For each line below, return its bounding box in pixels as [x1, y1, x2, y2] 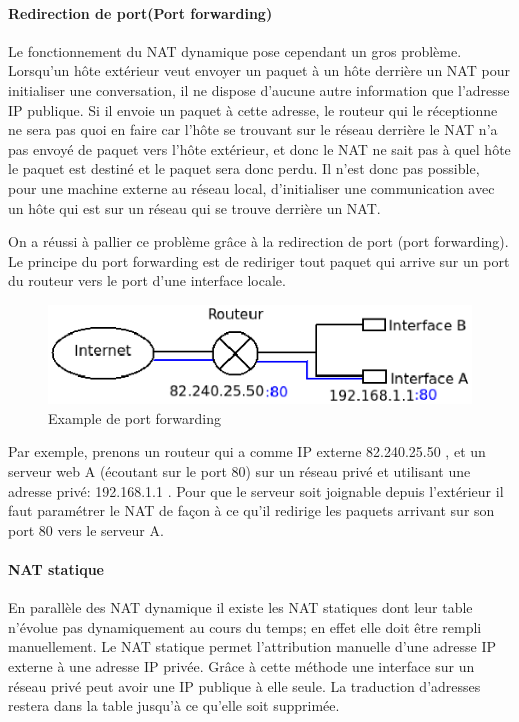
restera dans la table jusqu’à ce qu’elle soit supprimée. [8, 695, 340, 716]
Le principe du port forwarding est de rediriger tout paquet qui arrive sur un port [8, 250, 510, 271]
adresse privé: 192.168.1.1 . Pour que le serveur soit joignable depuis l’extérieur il [8, 480, 504, 501]
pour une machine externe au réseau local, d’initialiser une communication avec [8, 177, 495, 198]
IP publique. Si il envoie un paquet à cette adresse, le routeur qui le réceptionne [8, 99, 498, 120]
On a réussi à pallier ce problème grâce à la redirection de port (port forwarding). [8, 231, 509, 252]
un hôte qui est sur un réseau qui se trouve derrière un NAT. [8, 197, 381, 218]
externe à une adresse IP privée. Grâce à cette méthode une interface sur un [8, 655, 475, 676]
